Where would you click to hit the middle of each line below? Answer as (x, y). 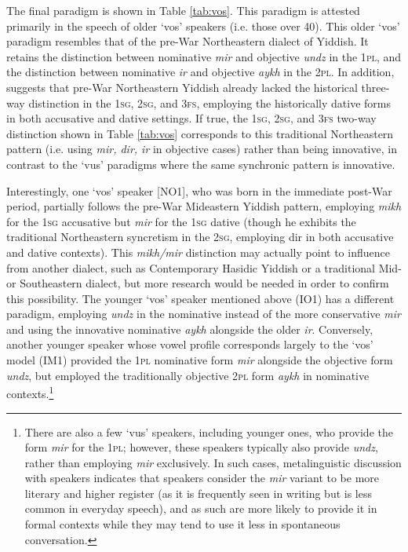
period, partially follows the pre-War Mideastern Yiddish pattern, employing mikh (204, 206)
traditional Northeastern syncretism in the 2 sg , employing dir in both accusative (200, 237)
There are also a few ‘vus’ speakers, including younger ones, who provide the (209, 431)
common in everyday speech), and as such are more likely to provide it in (201, 508)
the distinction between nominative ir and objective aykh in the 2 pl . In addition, (200, 72)
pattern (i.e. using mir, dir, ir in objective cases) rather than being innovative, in (202, 149)
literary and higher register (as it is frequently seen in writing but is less (198, 493)
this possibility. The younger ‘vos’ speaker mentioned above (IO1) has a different (200, 298)
